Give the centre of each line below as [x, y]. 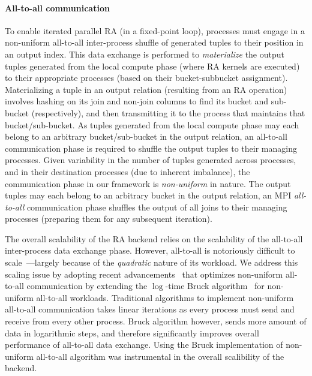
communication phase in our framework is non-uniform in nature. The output [148, 183]
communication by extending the [87, 286]
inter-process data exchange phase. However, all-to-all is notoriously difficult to [150, 250]
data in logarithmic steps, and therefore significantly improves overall [132, 333]
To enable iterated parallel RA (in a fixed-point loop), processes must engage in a [155, 30]
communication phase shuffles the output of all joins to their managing [157, 207]
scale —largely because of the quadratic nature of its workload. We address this [151, 262]
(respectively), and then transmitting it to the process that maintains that [168, 112]
